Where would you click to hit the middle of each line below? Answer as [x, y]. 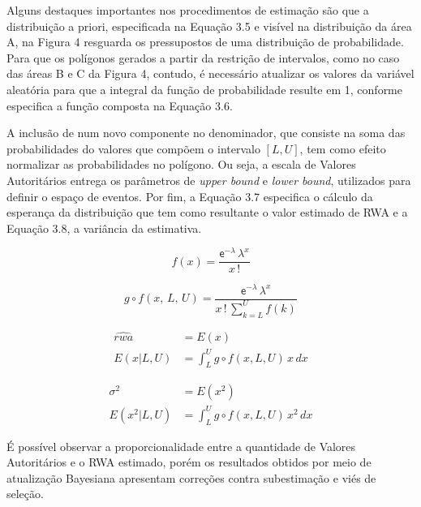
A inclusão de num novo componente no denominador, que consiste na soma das [206, 133]
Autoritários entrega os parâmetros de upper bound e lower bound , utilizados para [209, 180]
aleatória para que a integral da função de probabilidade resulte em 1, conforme [204, 89]
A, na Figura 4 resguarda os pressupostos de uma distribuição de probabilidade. [205, 42]
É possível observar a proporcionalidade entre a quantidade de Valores [181, 446]
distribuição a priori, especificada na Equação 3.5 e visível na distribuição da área [209, 26]
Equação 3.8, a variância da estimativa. [104, 228]
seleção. [25, 494]
